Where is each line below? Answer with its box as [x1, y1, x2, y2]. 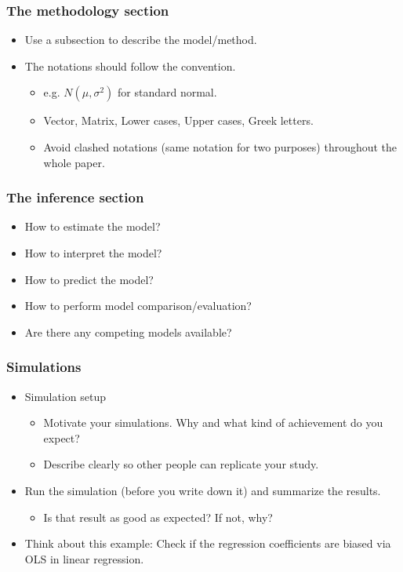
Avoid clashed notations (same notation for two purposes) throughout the [43, 139, 398, 155]
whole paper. [43, 154, 105, 170]
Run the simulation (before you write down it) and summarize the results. [24, 482, 381, 498]
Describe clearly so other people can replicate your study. [43, 456, 319, 472]
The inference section [6, 188, 144, 207]
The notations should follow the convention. [24, 57, 236, 74]
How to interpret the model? [24, 245, 162, 260]
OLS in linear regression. [24, 550, 144, 567]
